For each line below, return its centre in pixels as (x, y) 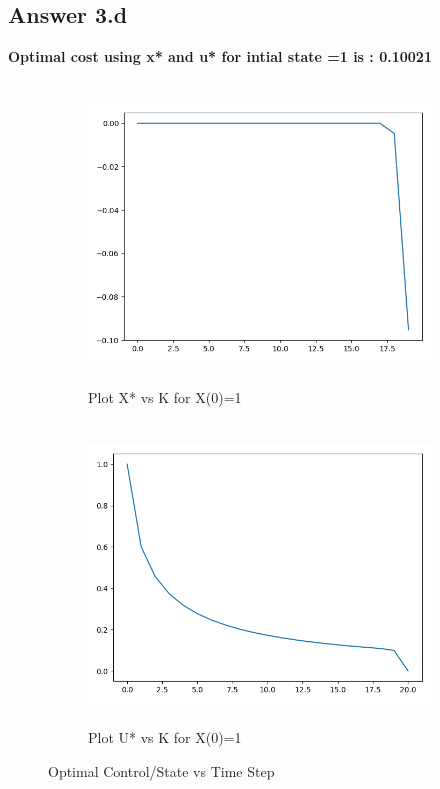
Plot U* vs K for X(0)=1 (165, 737)
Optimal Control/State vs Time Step (161, 770)
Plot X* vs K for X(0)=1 (165, 396)
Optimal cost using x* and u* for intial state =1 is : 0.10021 (220, 56)
